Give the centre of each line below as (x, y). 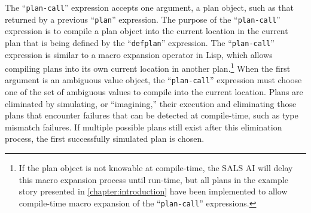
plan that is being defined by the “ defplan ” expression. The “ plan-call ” (140, 42)
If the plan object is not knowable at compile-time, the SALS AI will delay (156, 168)
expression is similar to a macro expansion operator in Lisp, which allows (139, 54)
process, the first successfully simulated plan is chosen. (105, 139)
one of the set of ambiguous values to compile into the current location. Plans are (154, 92)
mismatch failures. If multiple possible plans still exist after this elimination (144, 127)
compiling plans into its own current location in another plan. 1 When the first (148, 67)
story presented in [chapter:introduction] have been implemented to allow (153, 191)
